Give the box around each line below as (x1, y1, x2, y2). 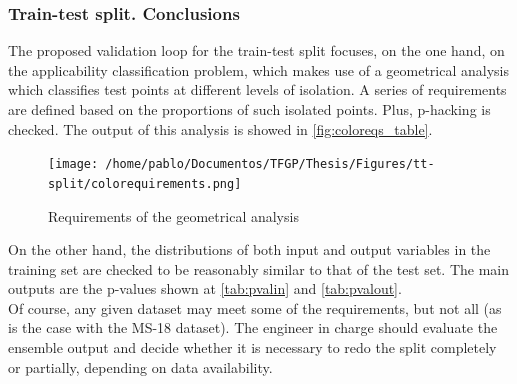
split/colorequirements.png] (48, 176, 242, 191)
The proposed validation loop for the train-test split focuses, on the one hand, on (8, 40, 505, 61)
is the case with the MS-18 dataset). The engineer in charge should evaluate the (8, 317, 498, 338)
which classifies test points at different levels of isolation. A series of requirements (8, 79, 507, 100)
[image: (48, 157, 99, 172)
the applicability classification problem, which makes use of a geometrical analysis (8, 59, 510, 80)
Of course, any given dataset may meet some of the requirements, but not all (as (8, 297, 502, 318)
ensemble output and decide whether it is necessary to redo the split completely (8, 337, 497, 358)
